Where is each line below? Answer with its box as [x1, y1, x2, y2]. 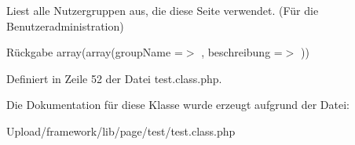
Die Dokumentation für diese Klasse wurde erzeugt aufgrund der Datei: [6, 96, 350, 113]
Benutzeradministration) [6, 17, 124, 34]
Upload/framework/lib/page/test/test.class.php [6, 122, 236, 139]
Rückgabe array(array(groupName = [6, 44, 183, 60]
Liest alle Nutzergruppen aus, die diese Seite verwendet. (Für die [6, 2, 319, 18]
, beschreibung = [201, 44, 283, 60]
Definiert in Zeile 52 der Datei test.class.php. [6, 70, 222, 86]
